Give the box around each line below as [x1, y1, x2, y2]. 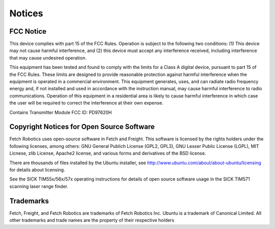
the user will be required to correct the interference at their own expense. [9, 100, 163, 106]
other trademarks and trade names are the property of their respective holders [9, 217, 175, 223]
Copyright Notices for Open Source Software [9, 122, 155, 131]
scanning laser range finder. [9, 183, 69, 189]
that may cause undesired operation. [9, 55, 87, 61]
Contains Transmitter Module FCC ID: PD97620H [9, 109, 112, 115]
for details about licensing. [9, 167, 66, 173]
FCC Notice [9, 27, 47, 36]
